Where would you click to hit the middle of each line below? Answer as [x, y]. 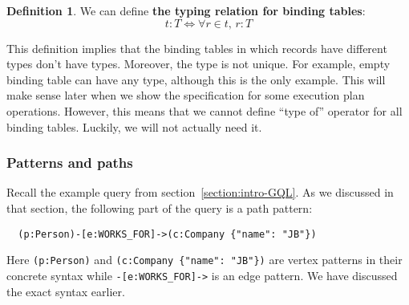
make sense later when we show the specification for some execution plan [186, 95]
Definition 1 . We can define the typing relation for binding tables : [186, 10]
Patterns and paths [70, 163]
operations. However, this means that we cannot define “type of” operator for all [204, 110]
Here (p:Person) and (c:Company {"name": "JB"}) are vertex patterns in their [204, 260]
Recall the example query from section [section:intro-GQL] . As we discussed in [200, 192]
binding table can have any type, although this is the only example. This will [196, 79]
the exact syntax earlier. [66, 291]
